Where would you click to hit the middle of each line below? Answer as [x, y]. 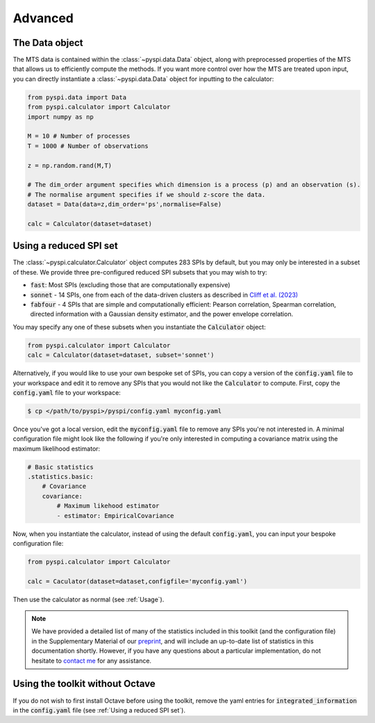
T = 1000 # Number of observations [88, 146]
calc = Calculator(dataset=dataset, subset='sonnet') [121, 355]
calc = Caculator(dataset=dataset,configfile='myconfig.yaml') [137, 581]
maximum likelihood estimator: [57, 448]
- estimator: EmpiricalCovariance [115, 515]
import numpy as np [60, 117]
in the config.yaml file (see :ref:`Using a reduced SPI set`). [99, 710]
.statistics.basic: [60, 477]
